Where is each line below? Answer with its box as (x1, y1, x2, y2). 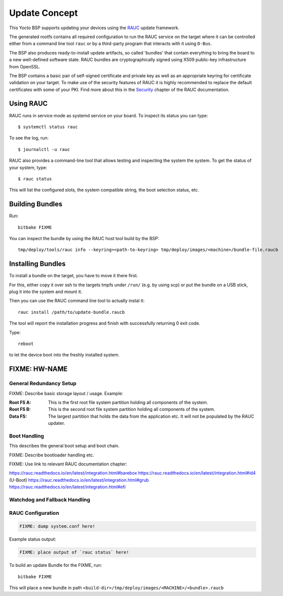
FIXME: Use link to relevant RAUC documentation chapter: (9, 461, 127, 467)
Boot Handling (9, 432, 44, 439)
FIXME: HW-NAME (9, 365, 68, 373)
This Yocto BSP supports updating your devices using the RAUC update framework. (9, 25, 180, 31)
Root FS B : (9, 406, 31, 412)
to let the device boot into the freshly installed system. (9, 352, 120, 358)
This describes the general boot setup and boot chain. (9, 443, 120, 449)
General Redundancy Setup (9, 380, 77, 387)
